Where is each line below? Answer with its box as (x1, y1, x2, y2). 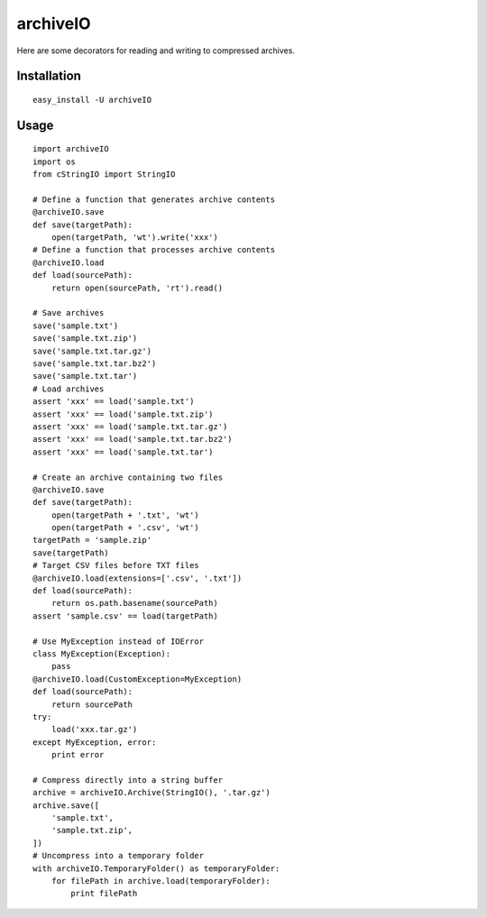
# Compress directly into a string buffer (32, 775, 224, 785)
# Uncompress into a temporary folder (32, 850, 205, 861)
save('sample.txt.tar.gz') (32, 345, 152, 356)
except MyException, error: (32, 737, 157, 748)
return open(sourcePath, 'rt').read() (51, 282, 224, 293)
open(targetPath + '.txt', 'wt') (51, 509, 200, 520)
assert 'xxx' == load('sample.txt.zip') (32, 409, 214, 419)
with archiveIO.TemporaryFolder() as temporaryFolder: (32, 863, 280, 874)
